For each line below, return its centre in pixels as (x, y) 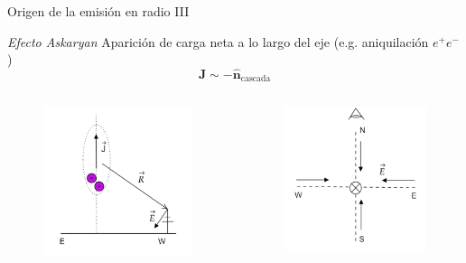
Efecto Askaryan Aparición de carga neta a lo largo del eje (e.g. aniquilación (218, 41)
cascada (256, 79)
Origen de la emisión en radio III (98, 11)
